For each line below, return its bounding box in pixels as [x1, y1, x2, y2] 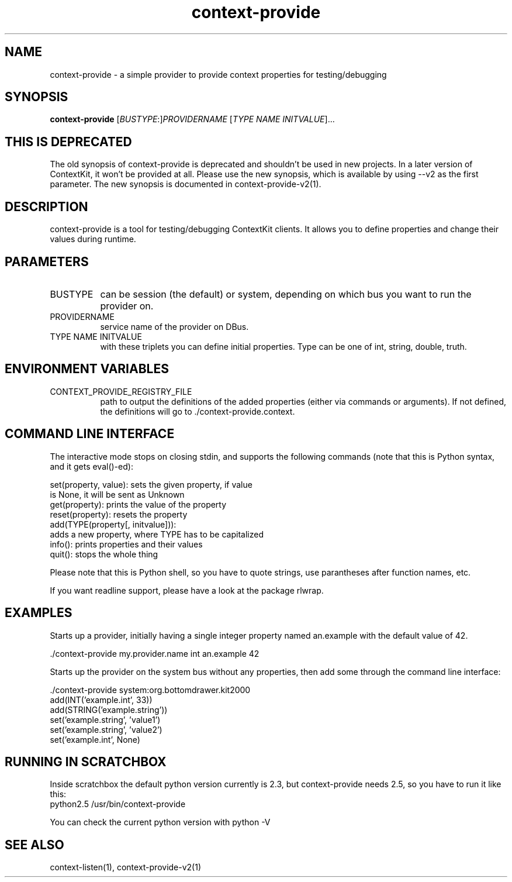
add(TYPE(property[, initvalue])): [50, 519, 177, 529]
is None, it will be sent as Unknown [50, 489, 185, 499]
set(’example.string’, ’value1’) [50, 714, 161, 725]
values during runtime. [50, 234, 136, 244]
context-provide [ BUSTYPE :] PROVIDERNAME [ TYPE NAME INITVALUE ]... [50, 114, 335, 125]
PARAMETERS [5, 254, 89, 269]
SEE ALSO [5, 837, 64, 852]
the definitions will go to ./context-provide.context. [100, 406, 295, 416]
